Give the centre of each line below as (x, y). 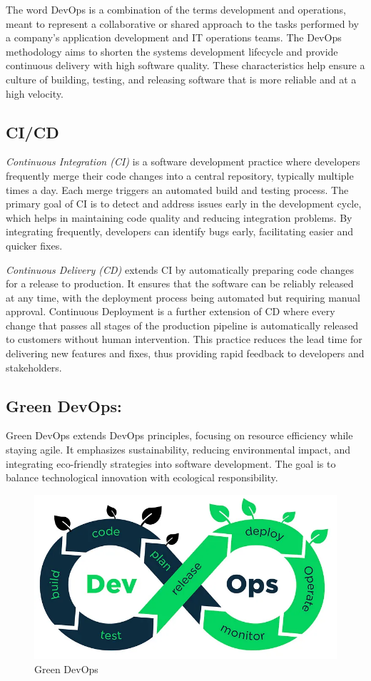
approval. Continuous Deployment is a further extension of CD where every (171, 311)
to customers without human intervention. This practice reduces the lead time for (184, 339)
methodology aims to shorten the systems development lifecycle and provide (172, 51)
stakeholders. (34, 367)
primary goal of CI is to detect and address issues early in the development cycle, (184, 204)
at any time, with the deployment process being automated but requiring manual (183, 297)
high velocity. (35, 93)
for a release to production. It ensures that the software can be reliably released (180, 283)
